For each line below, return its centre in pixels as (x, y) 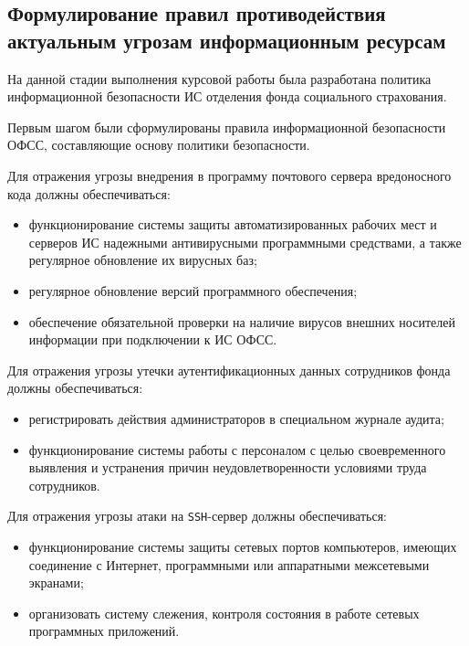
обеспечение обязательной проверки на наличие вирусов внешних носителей (242, 321)
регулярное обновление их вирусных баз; (143, 260)
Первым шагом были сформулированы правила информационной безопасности (227, 127)
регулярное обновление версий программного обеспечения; (193, 290)
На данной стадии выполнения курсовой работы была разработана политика (219, 78)
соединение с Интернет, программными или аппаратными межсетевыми (229, 564)
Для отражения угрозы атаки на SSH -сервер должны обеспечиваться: (198, 516)
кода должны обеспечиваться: (89, 193)
